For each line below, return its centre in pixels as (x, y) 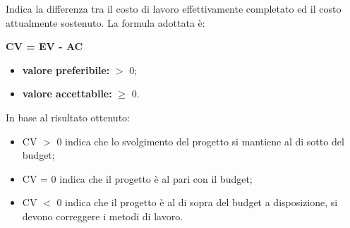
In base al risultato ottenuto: (68, 117)
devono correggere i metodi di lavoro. (103, 216)
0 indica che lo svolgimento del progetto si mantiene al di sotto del (200, 141)
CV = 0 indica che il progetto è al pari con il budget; (137, 178)
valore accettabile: (67, 94)
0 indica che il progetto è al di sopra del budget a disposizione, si (197, 202)
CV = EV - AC (44, 46)
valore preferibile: (66, 70)
